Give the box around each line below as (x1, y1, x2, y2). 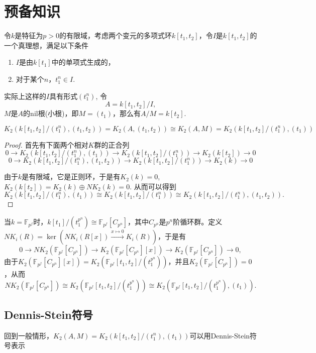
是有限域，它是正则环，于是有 (22, 171, 121, 182)
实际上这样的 (4, 90, 46, 101)
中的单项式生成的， (51, 57, 115, 67)
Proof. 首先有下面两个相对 (4, 139, 88, 150)
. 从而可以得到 (130, 181, 176, 191)
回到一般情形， (4, 330, 53, 340)
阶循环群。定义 (173, 216, 223, 227)
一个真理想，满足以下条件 (4, 40, 88, 50)
